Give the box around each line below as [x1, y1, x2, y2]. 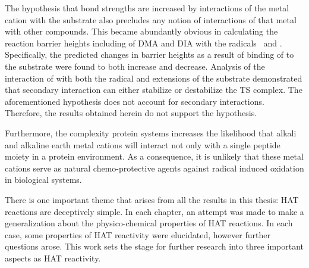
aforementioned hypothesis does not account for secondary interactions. [5, 95, 264, 107]
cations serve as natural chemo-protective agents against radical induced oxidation [5, 161, 304, 174]
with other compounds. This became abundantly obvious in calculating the [5, 25, 278, 38]
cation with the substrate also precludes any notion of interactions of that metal [5, 13, 297, 26]
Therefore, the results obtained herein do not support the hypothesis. [5, 107, 257, 119]
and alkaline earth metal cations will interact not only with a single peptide [5, 138, 280, 151]
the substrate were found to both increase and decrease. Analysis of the [5, 60, 265, 72]
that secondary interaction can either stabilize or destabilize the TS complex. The [5, 83, 302, 96]
